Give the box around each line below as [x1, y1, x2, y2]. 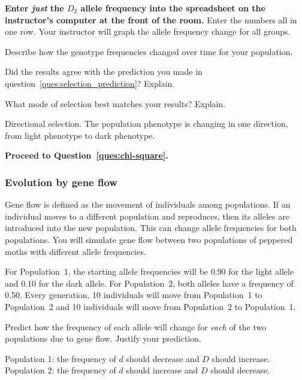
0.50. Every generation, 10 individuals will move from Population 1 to [5, 288, 262, 301]
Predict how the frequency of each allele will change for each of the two [5, 320, 267, 333]
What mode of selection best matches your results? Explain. [5, 97, 226, 110]
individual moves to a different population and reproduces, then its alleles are [5, 209, 289, 222]
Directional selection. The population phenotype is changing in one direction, [5, 117, 288, 130]
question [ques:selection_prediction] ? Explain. [5, 77, 175, 89]
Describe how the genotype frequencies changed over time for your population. [5, 45, 293, 57]
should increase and [126, 364, 198, 376]
